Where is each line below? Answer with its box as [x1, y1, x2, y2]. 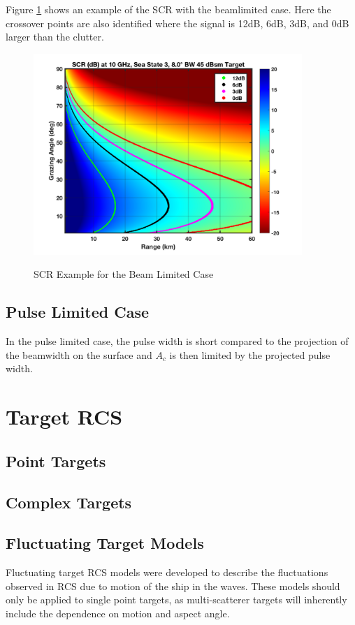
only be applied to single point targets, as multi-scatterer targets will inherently [6, 592, 347, 607]
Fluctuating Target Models [6, 532, 204, 554]
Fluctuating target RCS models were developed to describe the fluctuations [6, 565, 328, 580]
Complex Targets [6, 491, 132, 513]
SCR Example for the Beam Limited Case [34, 267, 214, 281]
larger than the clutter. [6, 29, 104, 44]
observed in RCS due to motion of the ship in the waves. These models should [6, 578, 340, 593]
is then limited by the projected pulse [169, 347, 331, 362]
